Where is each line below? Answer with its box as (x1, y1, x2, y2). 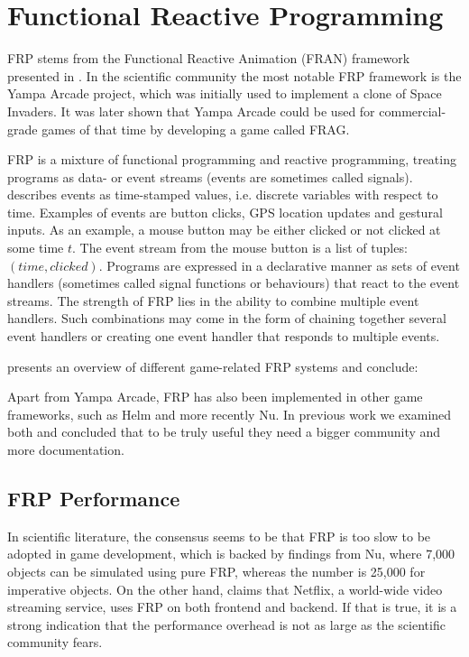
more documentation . (7, 440, 124, 458)
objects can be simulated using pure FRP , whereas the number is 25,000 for (7, 561, 426, 580)
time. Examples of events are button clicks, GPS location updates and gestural (7, 202, 443, 221)
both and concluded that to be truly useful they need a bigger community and (7, 422, 441, 441)
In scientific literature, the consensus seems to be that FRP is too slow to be (7, 526, 431, 545)
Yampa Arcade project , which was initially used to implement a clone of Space (7, 84, 442, 103)
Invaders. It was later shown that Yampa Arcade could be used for (7, 101, 375, 120)
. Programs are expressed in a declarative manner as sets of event (98, 255, 460, 274)
